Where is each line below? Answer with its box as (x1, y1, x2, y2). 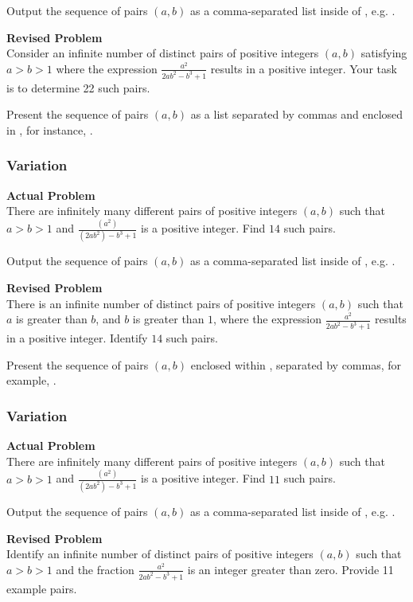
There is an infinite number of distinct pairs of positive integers (6, 295, 316, 311)
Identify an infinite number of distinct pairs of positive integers (6, 545, 314, 562)
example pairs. (6, 580, 77, 596)
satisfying (360, 45, 407, 61)
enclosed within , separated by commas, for (190, 356, 402, 373)
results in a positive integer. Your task (210, 60, 397, 76)
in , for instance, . (6, 121, 93, 138)
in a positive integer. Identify (6, 330, 148, 346)
